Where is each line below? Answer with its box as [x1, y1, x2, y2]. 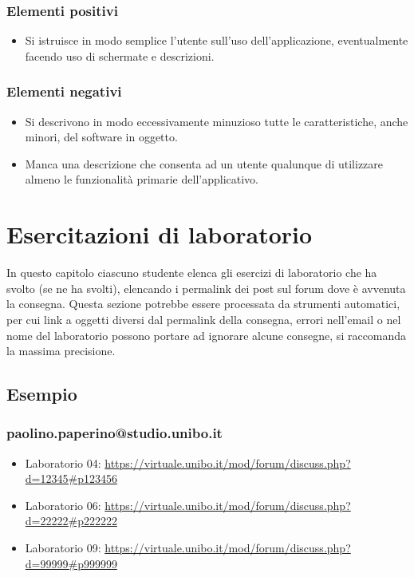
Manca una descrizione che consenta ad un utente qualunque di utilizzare [25, 155, 384, 172]
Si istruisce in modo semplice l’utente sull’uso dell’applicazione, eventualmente [25, 32, 408, 49]
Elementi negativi [6, 81, 122, 101]
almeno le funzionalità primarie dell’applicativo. [25, 171, 258, 188]
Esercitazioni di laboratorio [6, 218, 313, 251]
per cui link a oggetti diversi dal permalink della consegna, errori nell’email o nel [6, 310, 401, 327]
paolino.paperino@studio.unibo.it [6, 423, 223, 443]
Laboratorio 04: [25, 454, 101, 471]
